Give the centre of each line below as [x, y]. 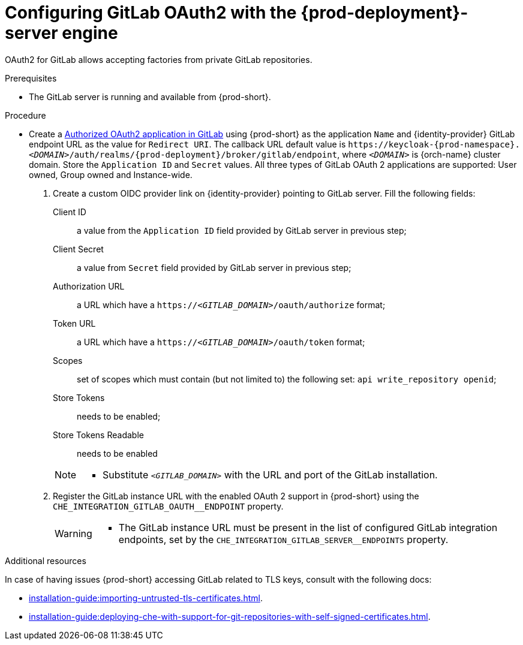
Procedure [25, 115]
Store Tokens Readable [98, 435]
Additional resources [46, 560]
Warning [73, 533]
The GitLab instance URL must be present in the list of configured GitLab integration [308, 527]
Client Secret [78, 249]
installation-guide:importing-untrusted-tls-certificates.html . [146, 598]
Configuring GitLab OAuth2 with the [151, 13]
